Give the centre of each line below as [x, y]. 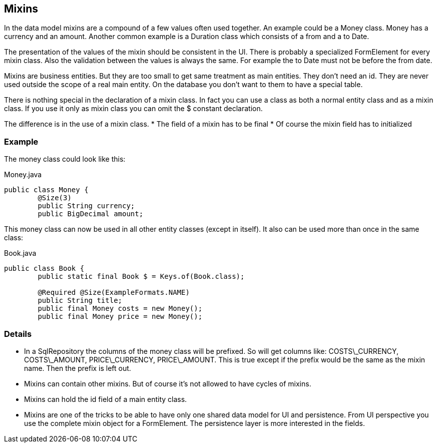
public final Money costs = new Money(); [120, 309]
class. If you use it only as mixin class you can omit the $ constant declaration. [133, 109]
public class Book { [44, 269]
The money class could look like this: [65, 159]
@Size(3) [55, 198]
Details [18, 334]
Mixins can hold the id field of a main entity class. [106, 399]
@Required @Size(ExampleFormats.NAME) [114, 293]
